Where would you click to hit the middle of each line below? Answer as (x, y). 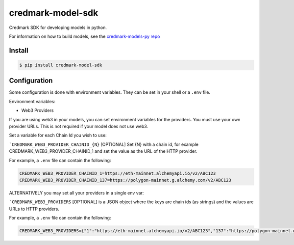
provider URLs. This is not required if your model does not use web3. (79, 126)
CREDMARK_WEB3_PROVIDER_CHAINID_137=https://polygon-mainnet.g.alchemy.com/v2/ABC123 (125, 180)
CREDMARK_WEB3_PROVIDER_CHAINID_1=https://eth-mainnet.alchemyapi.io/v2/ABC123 (118, 173)
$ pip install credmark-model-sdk (61, 65)
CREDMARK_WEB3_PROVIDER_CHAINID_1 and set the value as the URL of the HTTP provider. (103, 151)
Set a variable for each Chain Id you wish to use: (58, 136)
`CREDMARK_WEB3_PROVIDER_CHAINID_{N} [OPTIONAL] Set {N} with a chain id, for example (104, 144)
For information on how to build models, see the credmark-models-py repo (85, 36)
